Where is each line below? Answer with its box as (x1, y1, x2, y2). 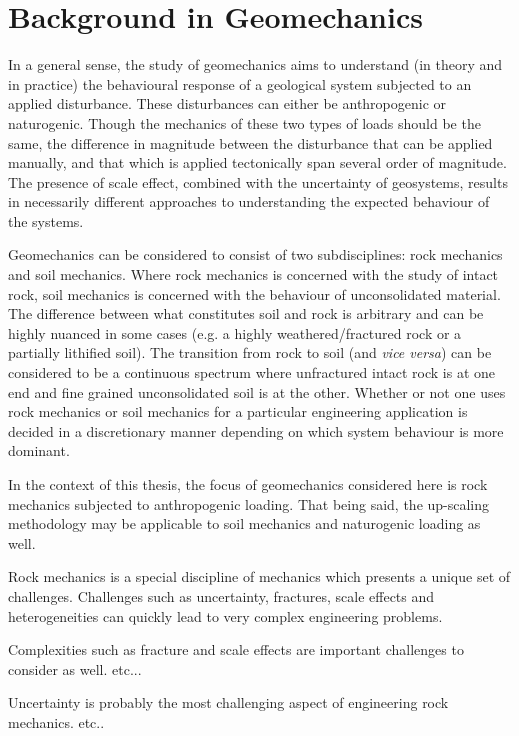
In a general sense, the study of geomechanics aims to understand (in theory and (8, 54, 503, 75)
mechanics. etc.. (8, 711, 105, 732)
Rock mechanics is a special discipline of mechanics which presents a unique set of (8, 566, 511, 587)
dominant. (8, 440, 70, 461)
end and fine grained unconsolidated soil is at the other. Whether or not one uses (8, 381, 506, 402)
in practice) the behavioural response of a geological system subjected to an (8, 73, 472, 94)
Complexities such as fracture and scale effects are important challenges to (8, 639, 464, 660)
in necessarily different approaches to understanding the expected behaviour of (8, 191, 490, 212)
